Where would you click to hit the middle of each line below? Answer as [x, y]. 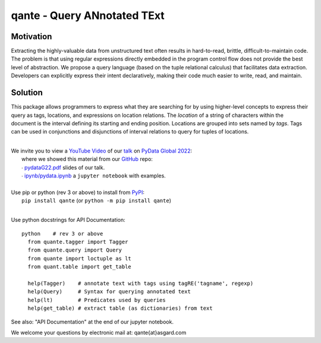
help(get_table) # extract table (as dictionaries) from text [120, 308]
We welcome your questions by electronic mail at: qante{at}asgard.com [99, 332]
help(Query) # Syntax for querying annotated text [109, 292]
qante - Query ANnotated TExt [88, 15]
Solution [27, 93]
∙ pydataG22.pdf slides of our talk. [63, 167]
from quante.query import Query [75, 250]
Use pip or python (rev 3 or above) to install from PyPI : [78, 192]
